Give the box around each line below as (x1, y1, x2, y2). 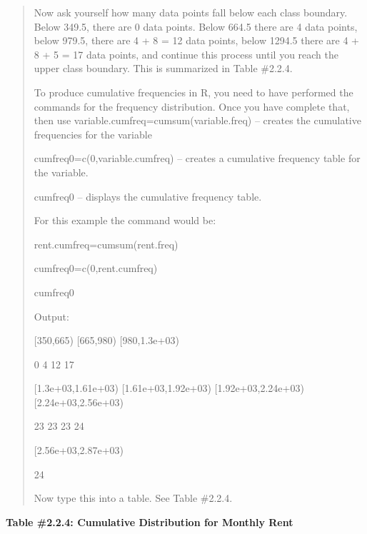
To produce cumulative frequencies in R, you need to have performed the (34, 84, 353, 99)
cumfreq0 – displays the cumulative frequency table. (34, 188, 262, 203)
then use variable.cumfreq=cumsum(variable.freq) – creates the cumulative (34, 113, 361, 128)
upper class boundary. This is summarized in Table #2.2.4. (34, 61, 293, 76)
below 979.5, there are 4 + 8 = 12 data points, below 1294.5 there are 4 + (34, 33, 359, 48)
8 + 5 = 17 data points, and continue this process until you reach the (34, 46, 339, 61)
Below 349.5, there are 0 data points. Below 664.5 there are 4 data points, (34, 19, 358, 34)
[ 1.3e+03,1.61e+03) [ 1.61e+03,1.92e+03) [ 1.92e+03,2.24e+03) (34, 381, 304, 396)
